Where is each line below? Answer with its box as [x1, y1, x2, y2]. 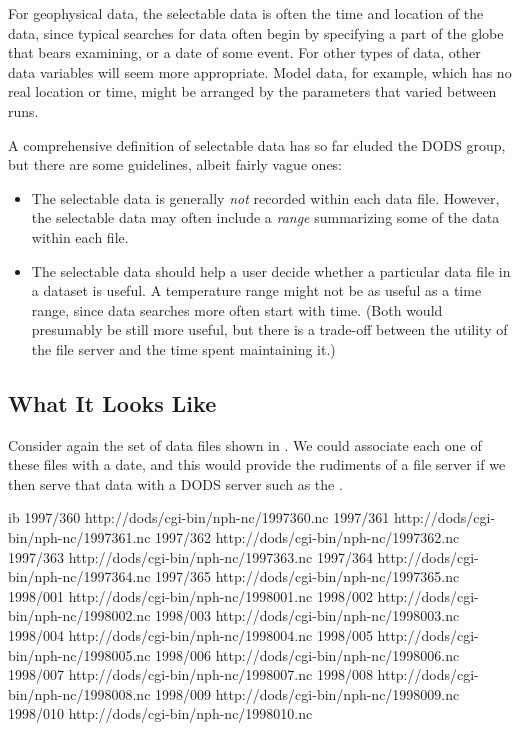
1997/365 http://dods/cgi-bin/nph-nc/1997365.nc [155, 566, 460, 587]
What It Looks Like [8, 387, 217, 418]
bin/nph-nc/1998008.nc [8, 683, 151, 704]
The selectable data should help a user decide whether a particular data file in [31, 260, 511, 281]
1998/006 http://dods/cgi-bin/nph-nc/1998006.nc [155, 644, 460, 665]
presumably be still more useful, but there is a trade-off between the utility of [31, 319, 508, 340]
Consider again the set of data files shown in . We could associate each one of [8, 434, 482, 455]
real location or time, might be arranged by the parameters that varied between [8, 81, 497, 102]
